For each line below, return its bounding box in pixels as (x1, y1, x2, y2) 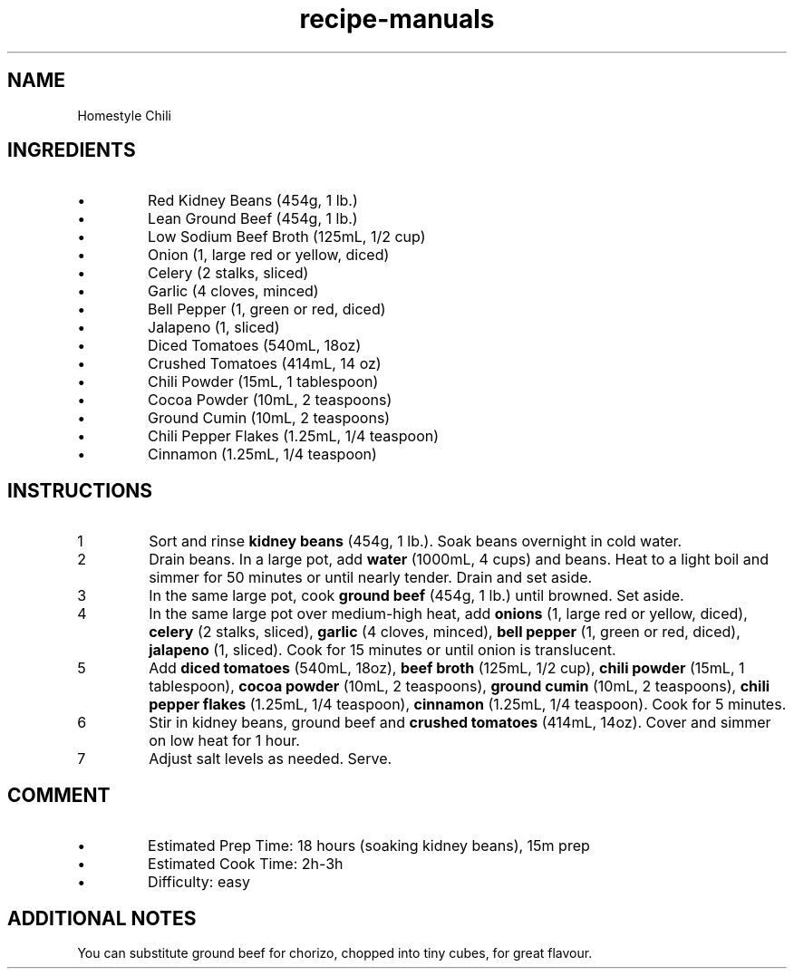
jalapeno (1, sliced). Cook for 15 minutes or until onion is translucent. (149, 641, 616, 660)
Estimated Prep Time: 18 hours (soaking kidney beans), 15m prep (148, 836, 590, 855)
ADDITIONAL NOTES (7, 906, 197, 930)
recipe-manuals (299, 4, 495, 34)
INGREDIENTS (7, 139, 136, 162)
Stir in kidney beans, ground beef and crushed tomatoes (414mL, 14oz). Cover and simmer (149, 713, 771, 732)
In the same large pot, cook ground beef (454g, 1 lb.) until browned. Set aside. (149, 586, 684, 605)
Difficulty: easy (148, 873, 250, 892)
